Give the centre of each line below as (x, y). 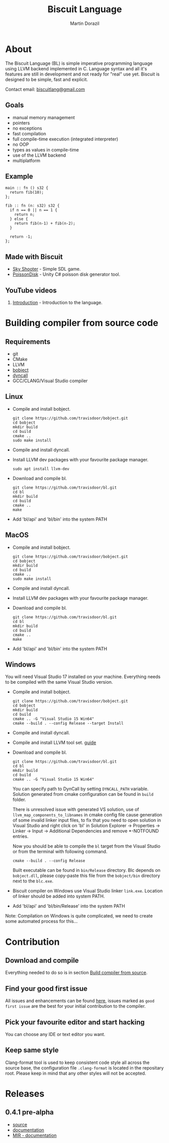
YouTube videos (31, 290)
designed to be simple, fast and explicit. (47, 79)
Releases (25, 1094)
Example (19, 176)
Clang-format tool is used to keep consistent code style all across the (77, 1062)
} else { (19, 219)
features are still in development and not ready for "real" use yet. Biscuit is (82, 74)
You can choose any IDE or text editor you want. (55, 1034)
